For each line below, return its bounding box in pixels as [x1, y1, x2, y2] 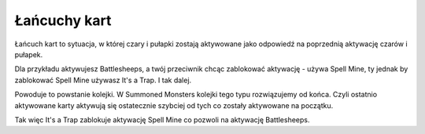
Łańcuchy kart [14, 12, 112, 29]
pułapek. [14, 49, 43, 59]
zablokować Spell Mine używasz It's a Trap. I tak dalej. [14, 75, 192, 85]
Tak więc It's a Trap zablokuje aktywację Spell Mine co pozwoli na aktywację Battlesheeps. [14, 114, 310, 125]
